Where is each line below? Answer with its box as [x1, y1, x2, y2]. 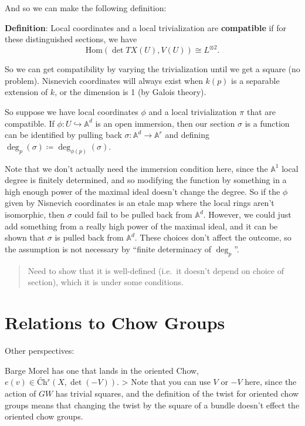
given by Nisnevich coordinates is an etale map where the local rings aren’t [5, 197, 274, 209]
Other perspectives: [5, 344, 74, 356]
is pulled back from [55, 231, 124, 244]
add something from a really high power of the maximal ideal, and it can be [5, 219, 278, 232]
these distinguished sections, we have [5, 33, 137, 45]
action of [5, 387, 36, 399]
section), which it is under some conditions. [28, 276, 184, 288]
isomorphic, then [5, 208, 65, 221]
